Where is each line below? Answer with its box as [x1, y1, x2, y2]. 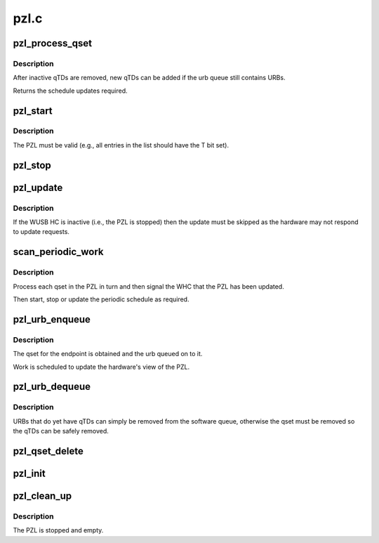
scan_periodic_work [13, 246, 105, 258]
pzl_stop [13, 159, 52, 171]
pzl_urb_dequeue [13, 381, 91, 393]
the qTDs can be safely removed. [13, 427, 109, 436]
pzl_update [13, 181, 63, 193]
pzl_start [13, 105, 53, 117]
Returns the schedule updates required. [13, 86, 128, 95]
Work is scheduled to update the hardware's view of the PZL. [13, 362, 189, 371]
